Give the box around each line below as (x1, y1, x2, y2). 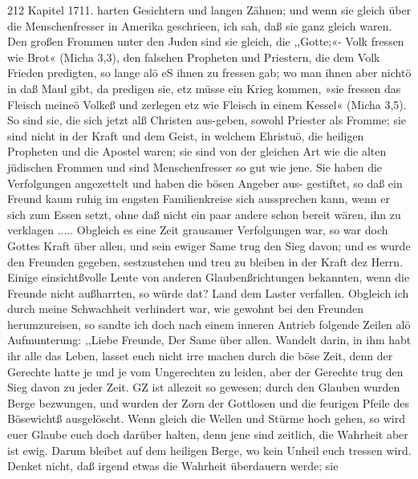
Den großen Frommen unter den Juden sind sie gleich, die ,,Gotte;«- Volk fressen (7, 33, 404, 50)
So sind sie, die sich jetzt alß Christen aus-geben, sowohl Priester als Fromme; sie (7, 112, 407, 128)
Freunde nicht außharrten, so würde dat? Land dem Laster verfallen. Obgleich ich (7, 284, 409, 301)
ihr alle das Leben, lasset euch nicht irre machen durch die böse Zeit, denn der (7, 347, 393, 364)
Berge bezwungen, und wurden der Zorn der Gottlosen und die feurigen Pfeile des (7, 394, 410, 411)
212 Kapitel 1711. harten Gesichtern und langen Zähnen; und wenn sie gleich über (7, 2, 412, 18)
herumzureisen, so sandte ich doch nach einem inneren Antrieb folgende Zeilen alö (7, 315, 411, 332)
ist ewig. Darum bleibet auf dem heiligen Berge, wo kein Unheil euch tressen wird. (7, 441, 412, 458)
